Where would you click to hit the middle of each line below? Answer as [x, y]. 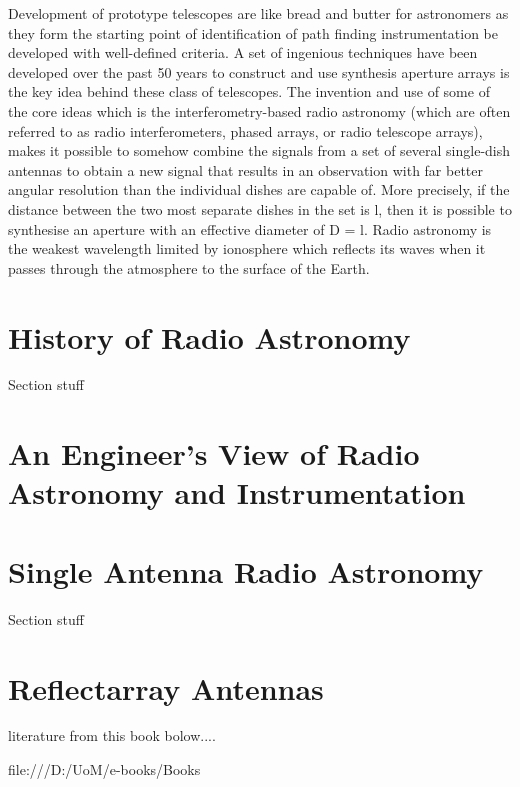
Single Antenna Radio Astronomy [246, 570]
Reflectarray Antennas [166, 687]
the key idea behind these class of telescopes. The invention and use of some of [249, 91]
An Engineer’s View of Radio [214, 453]
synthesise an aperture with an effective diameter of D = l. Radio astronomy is [250, 228]
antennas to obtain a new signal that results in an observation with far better [246, 169]
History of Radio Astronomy [209, 336]
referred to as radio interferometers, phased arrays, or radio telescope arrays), [245, 130]
